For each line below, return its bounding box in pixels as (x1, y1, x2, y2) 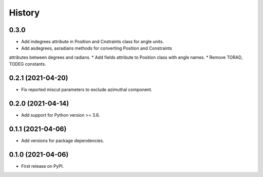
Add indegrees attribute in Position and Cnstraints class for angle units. (21, 39, 164, 45)
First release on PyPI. (21, 163, 64, 169)
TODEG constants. (9, 61, 46, 67)
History (9, 7, 40, 18)
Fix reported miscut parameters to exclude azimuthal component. (21, 87, 152, 92)
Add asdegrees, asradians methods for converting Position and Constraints (21, 45, 172, 51)
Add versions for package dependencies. (21, 138, 104, 143)
